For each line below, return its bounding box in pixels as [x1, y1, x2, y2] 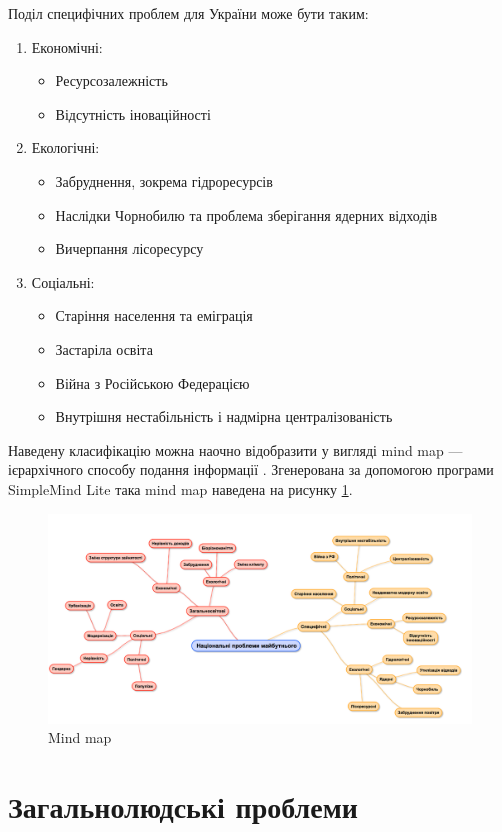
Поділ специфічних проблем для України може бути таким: [8, 3, 369, 23]
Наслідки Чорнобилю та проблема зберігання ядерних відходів [55, 204, 438, 225]
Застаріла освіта [55, 338, 153, 359]
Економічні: [31, 36, 103, 57]
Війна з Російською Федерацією [55, 372, 250, 393]
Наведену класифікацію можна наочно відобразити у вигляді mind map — [8, 439, 463, 460]
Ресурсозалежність [55, 70, 168, 91]
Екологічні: [31, 137, 100, 158]
